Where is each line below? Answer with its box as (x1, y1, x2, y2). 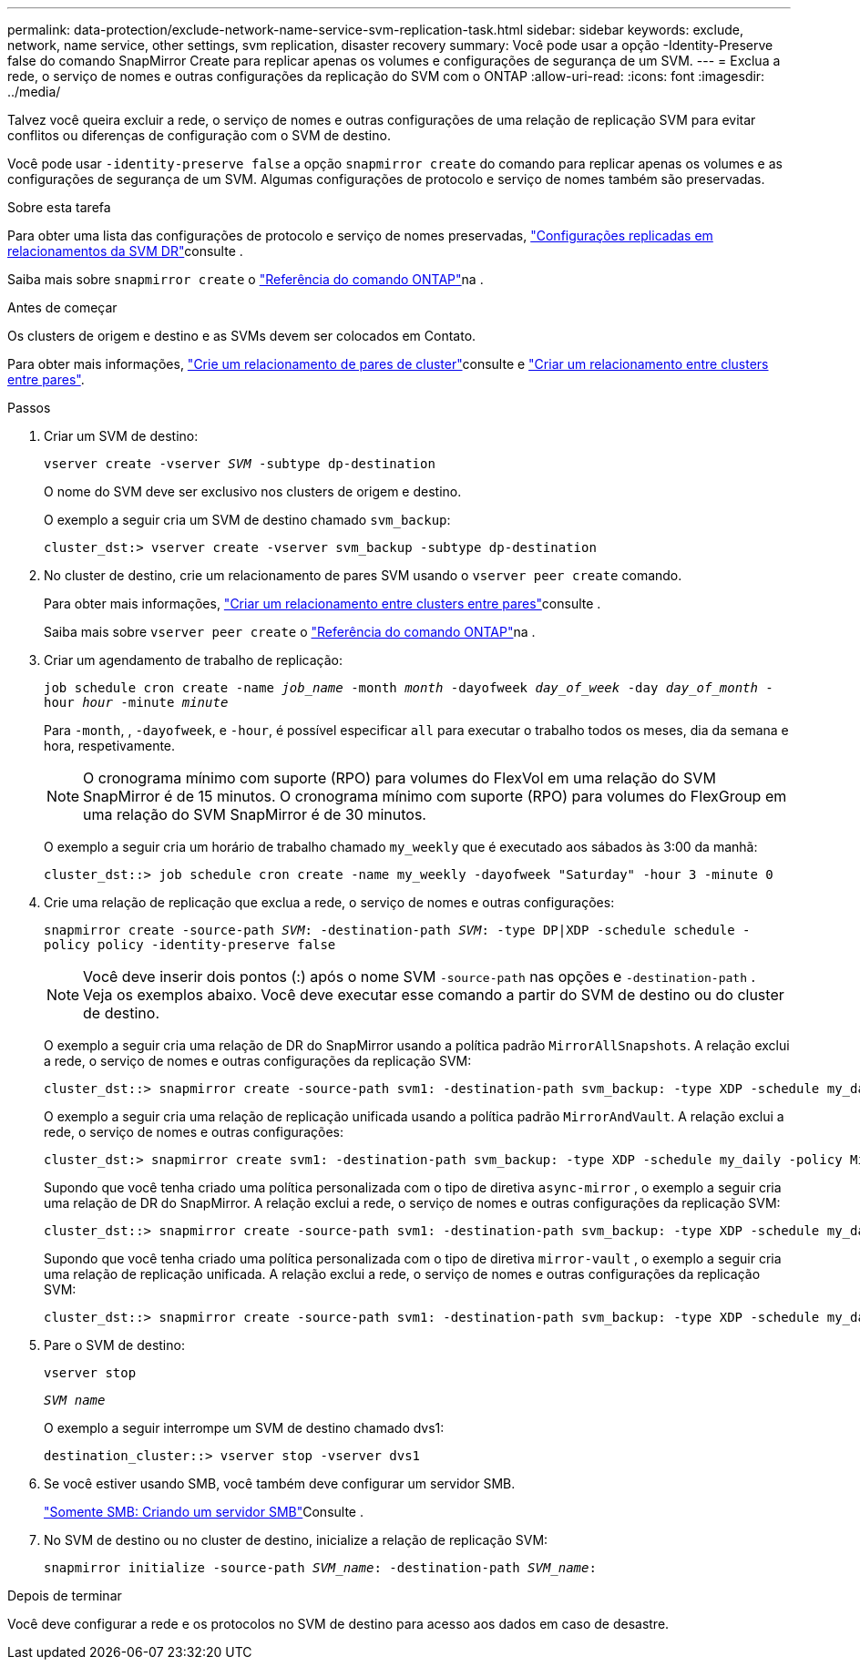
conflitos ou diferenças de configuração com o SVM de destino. (7, 128, 391, 143)
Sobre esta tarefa (7, 199, 111, 215)
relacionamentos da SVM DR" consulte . (7, 243, 243, 259)
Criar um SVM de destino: (44, 428, 199, 444)
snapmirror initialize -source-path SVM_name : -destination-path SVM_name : (44, 1560, 597, 1575)
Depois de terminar (7, 1588, 122, 1603)
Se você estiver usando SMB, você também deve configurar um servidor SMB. (44, 1476, 516, 1491)
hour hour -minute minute (44, 695, 229, 710)
